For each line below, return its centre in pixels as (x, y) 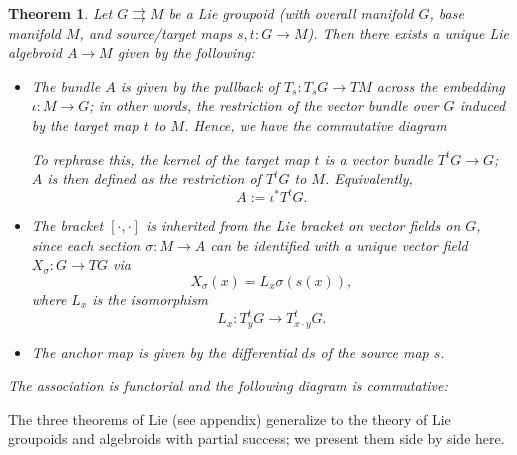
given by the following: (186, 52)
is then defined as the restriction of (154, 178)
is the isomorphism (150, 299)
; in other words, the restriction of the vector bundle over (264, 105)
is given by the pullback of (199, 85)
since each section (86, 244)
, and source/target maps (156, 32)
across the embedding (440, 85)
